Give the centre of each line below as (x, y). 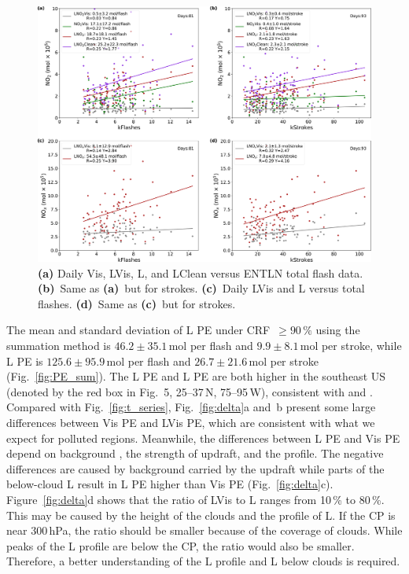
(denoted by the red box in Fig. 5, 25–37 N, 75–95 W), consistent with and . (190, 391)
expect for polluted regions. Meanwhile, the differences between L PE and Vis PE (203, 438)
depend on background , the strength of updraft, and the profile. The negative (195, 453)
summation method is (59, 345)
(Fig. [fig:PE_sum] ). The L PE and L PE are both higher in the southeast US (196, 376)
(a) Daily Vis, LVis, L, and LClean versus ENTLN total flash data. (201, 272)
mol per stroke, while (351, 345)
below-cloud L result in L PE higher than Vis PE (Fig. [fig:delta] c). (170, 484)
